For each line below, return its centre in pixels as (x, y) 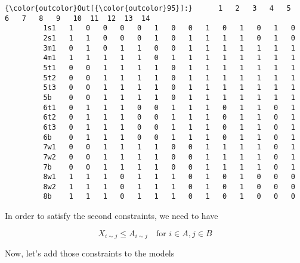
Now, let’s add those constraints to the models (90, 253)
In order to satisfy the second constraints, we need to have (112, 216)
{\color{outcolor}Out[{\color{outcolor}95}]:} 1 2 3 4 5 (148, 8)
